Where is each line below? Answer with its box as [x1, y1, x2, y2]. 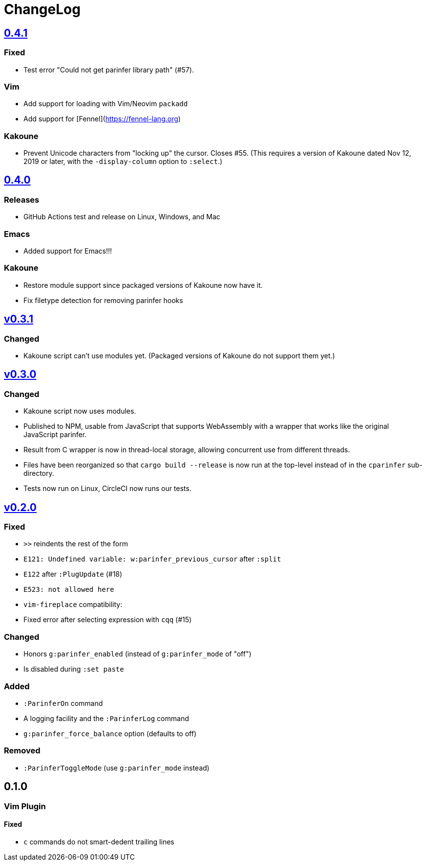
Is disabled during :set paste [23, 665, 124, 674]
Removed [4, 746, 41, 756]
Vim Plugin [4, 801, 46, 811]
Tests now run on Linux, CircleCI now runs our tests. [23, 484, 192, 493]
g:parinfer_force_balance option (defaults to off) [23, 729, 197, 738]
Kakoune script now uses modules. [23, 407, 136, 416]
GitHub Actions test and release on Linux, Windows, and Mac [23, 212, 220, 221]
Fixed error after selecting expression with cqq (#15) [23, 615, 192, 624]
